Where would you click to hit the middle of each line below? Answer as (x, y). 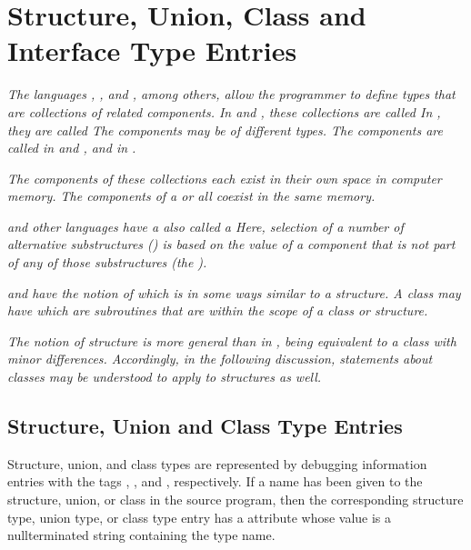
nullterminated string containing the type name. (141, 535)
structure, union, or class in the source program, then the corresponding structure (235, 500)
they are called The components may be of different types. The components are (225, 130)
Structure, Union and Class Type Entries (205, 426)
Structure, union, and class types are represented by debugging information (217, 463)
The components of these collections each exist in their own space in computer (225, 178)
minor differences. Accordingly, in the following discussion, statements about (220, 359)
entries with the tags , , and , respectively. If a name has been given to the (215, 481)
